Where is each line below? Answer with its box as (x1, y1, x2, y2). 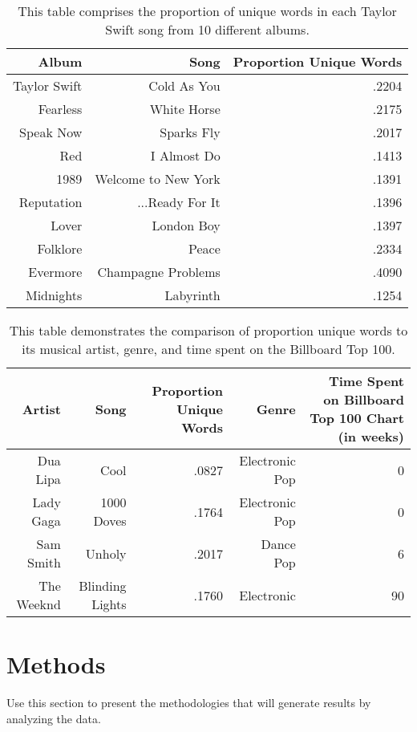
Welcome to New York (95, 169, 221, 188)
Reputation (18, 193, 83, 211)
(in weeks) (338, 427, 404, 445)
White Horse (149, 100, 221, 118)
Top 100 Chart (310, 409, 404, 427)
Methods (6, 648, 106, 681)
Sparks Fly (160, 123, 221, 141)
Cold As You (148, 76, 221, 95)
